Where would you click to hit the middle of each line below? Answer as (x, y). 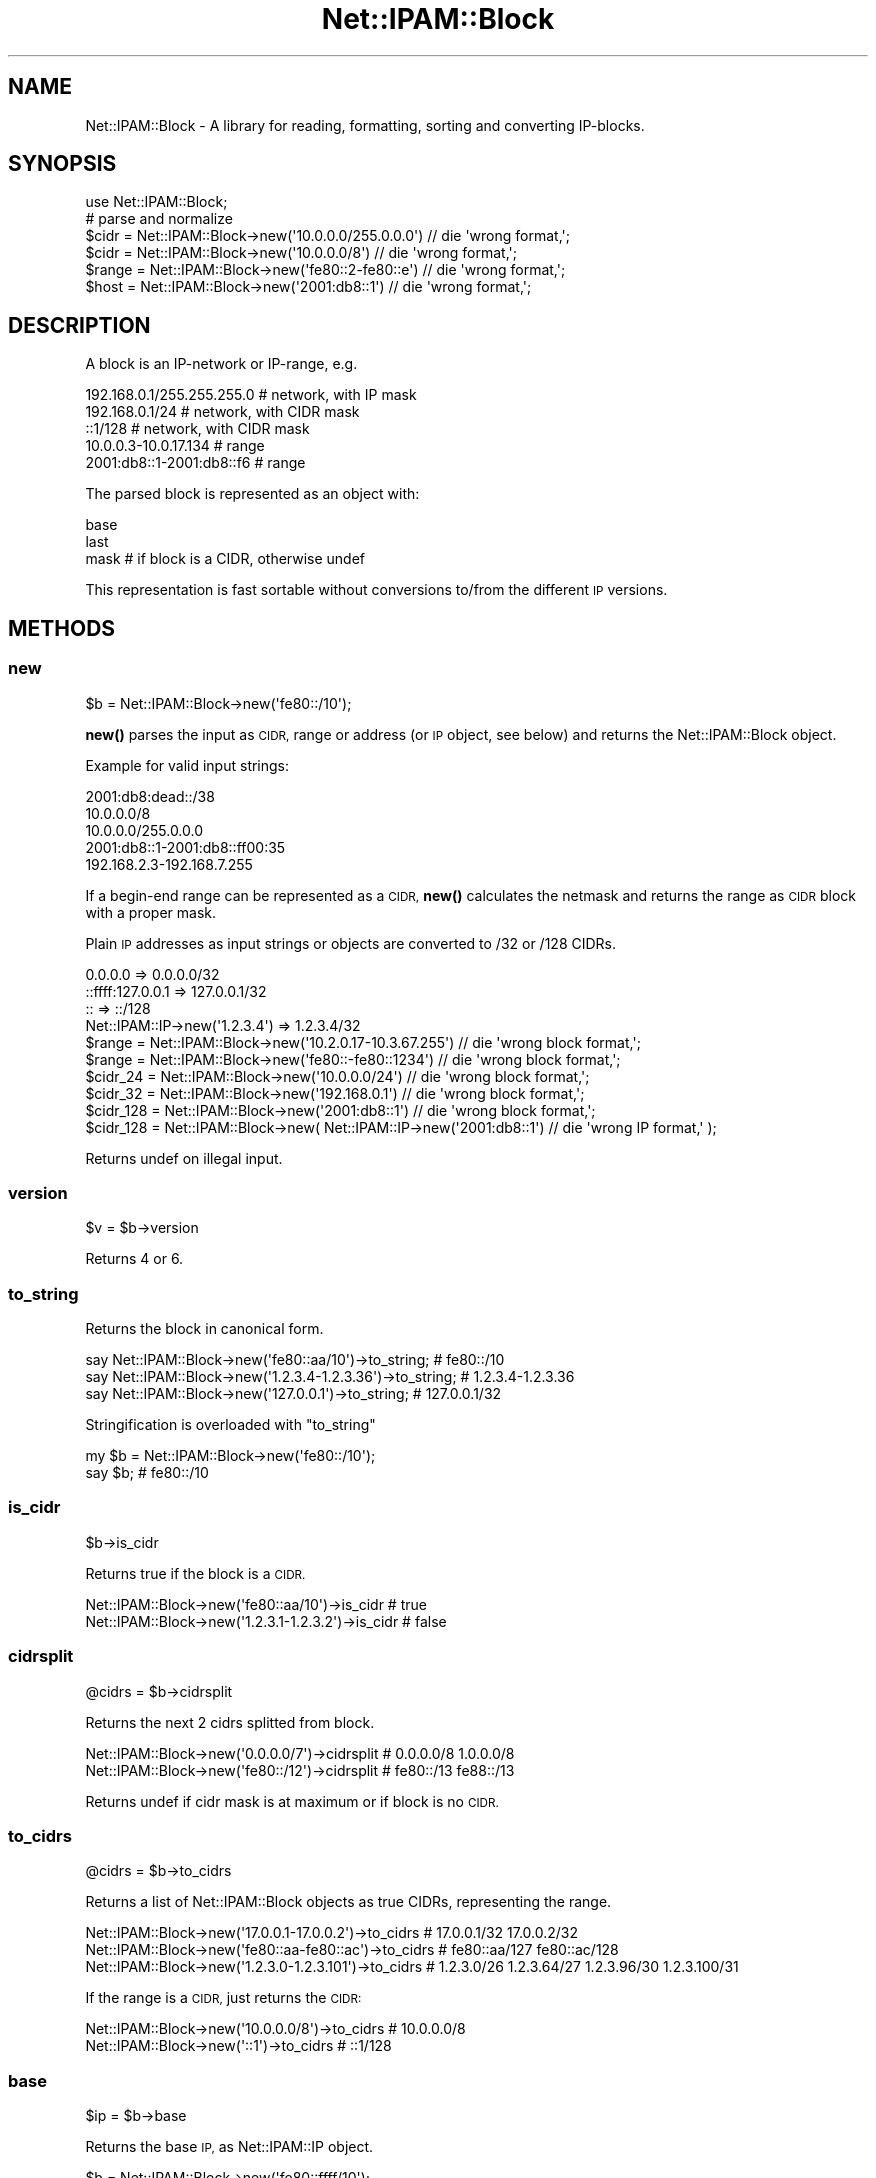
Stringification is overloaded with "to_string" (230, 1424)
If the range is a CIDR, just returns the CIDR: (223, 1998)
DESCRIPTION (79, 325)
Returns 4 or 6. (134, 1259)
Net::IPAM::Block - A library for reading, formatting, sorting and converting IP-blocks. (365, 125)
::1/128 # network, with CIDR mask (197, 429)
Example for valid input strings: (187, 765)
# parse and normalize (159, 219)
